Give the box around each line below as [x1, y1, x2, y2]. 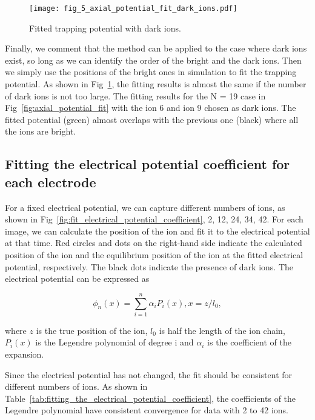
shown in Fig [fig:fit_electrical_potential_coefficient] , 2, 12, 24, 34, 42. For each [5, 213, 303, 225]
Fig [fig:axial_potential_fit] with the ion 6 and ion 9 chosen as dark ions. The [5, 101, 296, 114]
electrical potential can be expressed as [5, 272, 150, 285]
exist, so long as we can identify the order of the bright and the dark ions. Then [5, 53, 302, 66]
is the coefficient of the [207, 336, 291, 348]
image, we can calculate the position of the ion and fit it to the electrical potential [5, 224, 310, 237]
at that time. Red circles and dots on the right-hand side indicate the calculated [5, 236, 302, 249]
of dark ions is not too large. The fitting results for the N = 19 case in [5, 89, 266, 102]
